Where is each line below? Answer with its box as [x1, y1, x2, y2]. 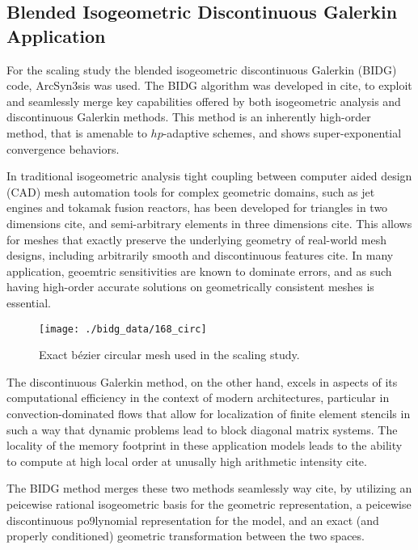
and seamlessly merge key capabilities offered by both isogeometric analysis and [6, 92, 401, 109]
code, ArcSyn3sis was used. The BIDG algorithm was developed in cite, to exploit [6, 77, 412, 94]
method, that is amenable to [6, 124, 147, 141]
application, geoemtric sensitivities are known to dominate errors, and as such [6, 262, 392, 279]
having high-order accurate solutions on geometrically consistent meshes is [6, 278, 374, 295]
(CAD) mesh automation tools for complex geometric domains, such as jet [6, 183, 375, 200]
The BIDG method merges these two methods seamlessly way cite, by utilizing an [6, 480, 412, 497]
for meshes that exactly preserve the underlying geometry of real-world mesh [6, 231, 386, 247]
